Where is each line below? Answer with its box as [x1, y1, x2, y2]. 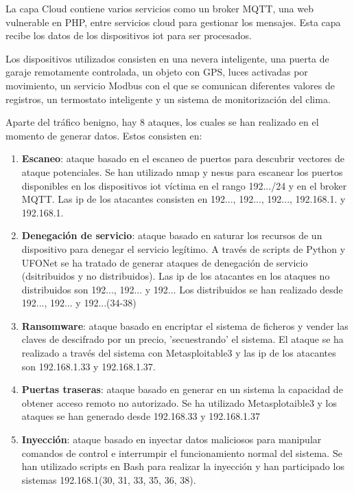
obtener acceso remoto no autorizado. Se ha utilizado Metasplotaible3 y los [21, 395, 338, 410]
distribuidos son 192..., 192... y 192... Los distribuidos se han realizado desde [21, 282, 343, 296]
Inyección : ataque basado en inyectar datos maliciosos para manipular [21, 432, 322, 447]
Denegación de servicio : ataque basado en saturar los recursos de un [21, 228, 322, 243]
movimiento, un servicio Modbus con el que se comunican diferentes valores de [5, 78, 335, 92]
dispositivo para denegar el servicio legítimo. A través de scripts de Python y [21, 241, 346, 256]
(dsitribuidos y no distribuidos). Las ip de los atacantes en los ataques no [21, 269, 330, 283]
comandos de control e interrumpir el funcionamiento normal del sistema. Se [21, 445, 342, 460]
